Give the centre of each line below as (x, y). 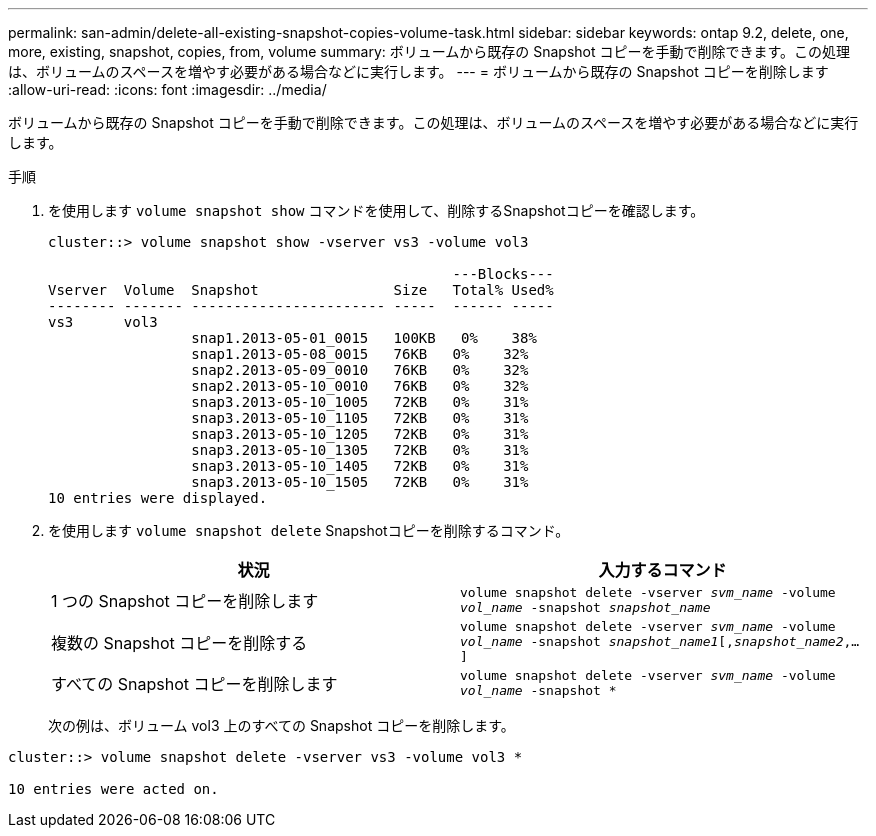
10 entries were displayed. (158, 498)
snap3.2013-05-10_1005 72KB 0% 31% (360, 402)
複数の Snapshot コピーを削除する (179, 642)
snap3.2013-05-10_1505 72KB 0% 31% (360, 482)
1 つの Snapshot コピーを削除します (185, 601)
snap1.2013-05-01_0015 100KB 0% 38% (364, 338)
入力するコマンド (662, 570)
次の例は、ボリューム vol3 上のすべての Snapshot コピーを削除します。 (281, 725)
